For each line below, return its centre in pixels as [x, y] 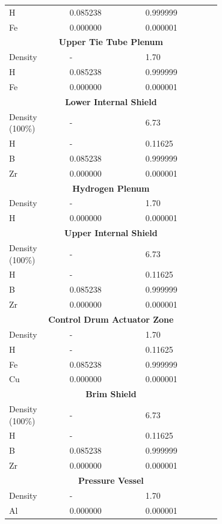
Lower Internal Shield [111, 101]
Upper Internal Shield [111, 233]
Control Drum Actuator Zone [111, 319]
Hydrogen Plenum [111, 188]
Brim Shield [111, 394]
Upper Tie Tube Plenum [111, 42]
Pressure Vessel [111, 480]
